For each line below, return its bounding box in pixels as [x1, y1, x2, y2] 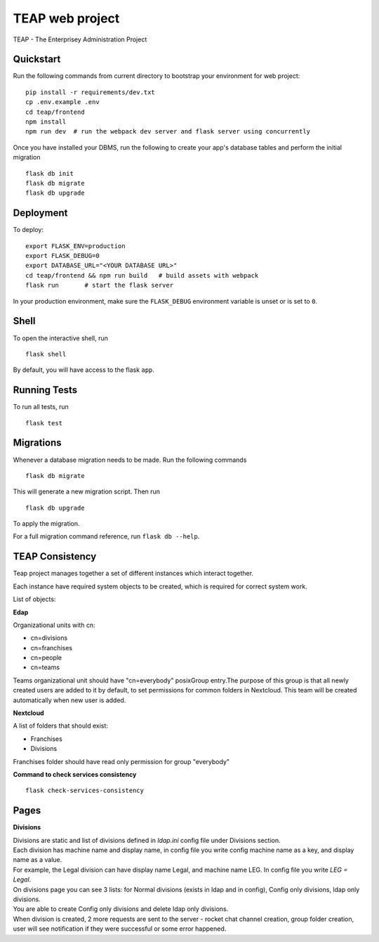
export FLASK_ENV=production [25, 242, 126, 250]
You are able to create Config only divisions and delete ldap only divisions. [13, 905, 229, 913]
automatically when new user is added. [13, 696, 126, 704]
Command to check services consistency [13, 770, 137, 778]
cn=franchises [30, 643, 73, 652]
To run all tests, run [13, 403, 69, 411]
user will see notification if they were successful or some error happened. [13, 924, 227, 933]
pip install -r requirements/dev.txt [25, 88, 156, 96]
